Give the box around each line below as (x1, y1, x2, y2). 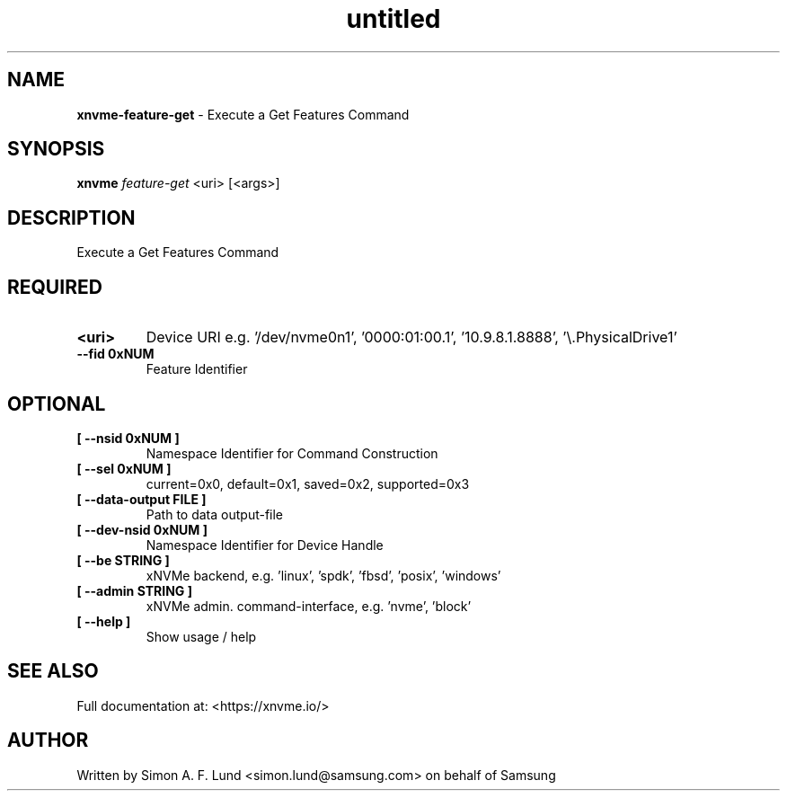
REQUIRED (7, 275, 102, 298)
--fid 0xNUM (76, 346, 155, 362)
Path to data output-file (146, 506, 284, 522)
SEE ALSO (7, 660, 99, 683)
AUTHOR (7, 729, 89, 752)
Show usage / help (146, 628, 257, 644)
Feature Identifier (146, 361, 248, 377)
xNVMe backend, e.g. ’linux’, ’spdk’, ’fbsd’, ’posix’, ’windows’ (146, 567, 501, 583)
